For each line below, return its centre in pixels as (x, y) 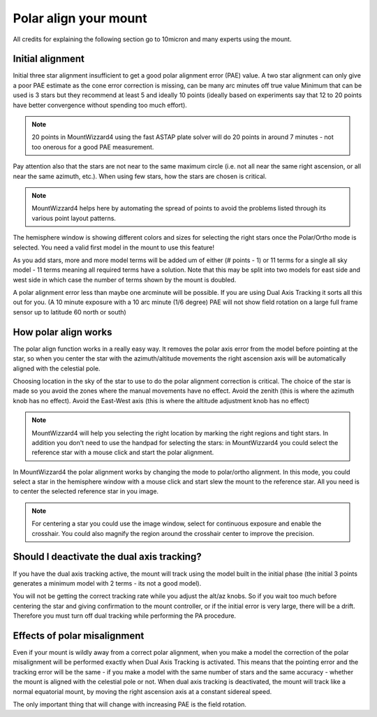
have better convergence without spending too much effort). (100, 105)
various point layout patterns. (74, 218)
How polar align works (62, 332)
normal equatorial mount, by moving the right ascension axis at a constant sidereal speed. (142, 691)
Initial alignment (49, 59)
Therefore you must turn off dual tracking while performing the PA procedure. (125, 616)
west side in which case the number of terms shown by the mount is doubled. (125, 280)
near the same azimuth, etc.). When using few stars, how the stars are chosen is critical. (140, 176)
